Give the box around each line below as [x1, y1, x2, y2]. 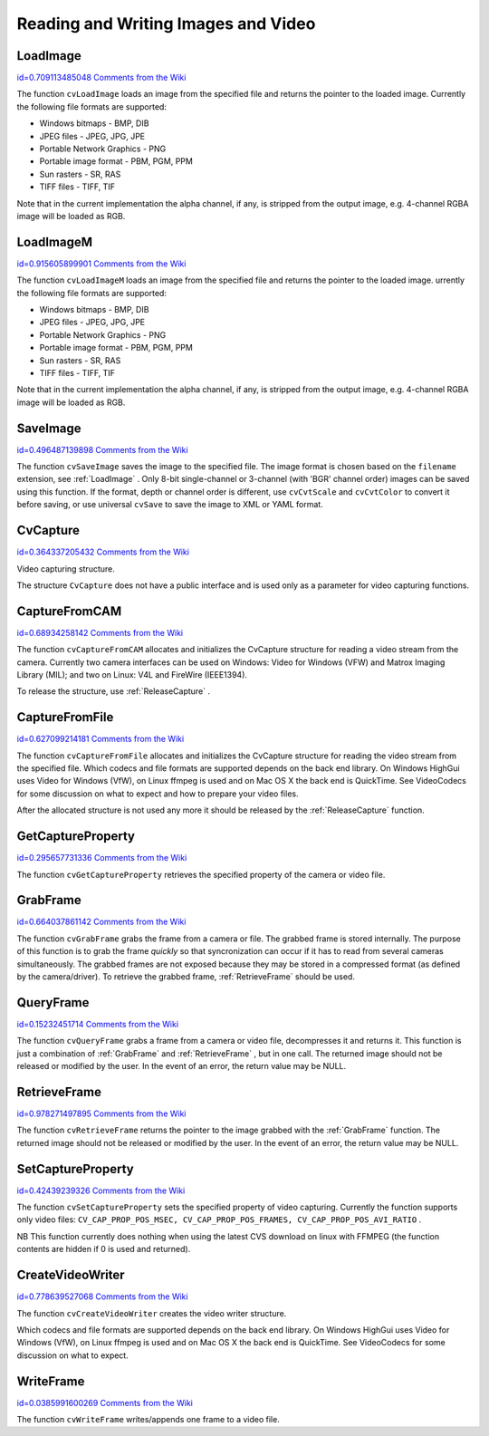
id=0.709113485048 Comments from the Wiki [16, 72, 187, 83]
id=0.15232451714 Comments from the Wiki [16, 1018, 179, 1029]
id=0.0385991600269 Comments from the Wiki [16, 1397, 194, 1408]
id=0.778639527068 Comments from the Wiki [16, 1291, 189, 1302]
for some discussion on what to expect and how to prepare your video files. [16, 788, 299, 799]
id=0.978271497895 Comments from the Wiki [16, 1108, 187, 1119]
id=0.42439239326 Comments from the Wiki [16, 1185, 186, 1196]
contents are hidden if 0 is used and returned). [16, 1244, 191, 1255]
